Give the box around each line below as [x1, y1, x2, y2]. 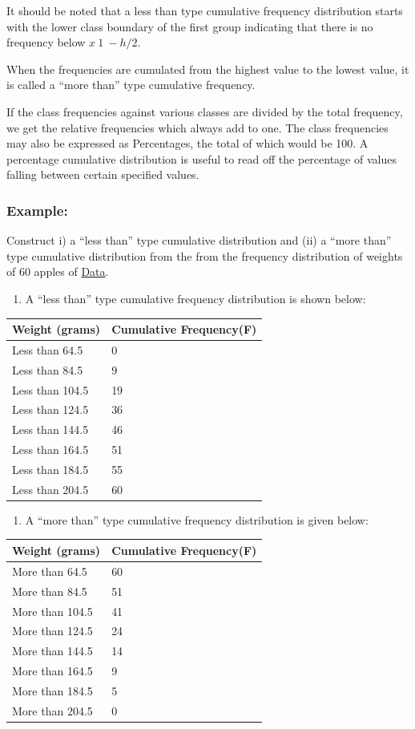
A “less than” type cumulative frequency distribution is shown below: [25, 290, 366, 306]
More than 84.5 [12, 582, 87, 599]
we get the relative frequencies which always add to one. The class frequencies [6, 119, 389, 136]
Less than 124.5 [12, 401, 89, 418]
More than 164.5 [12, 662, 93, 679]
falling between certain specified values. [6, 166, 199, 183]
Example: [6, 200, 68, 220]
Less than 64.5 [12, 341, 83, 358]
